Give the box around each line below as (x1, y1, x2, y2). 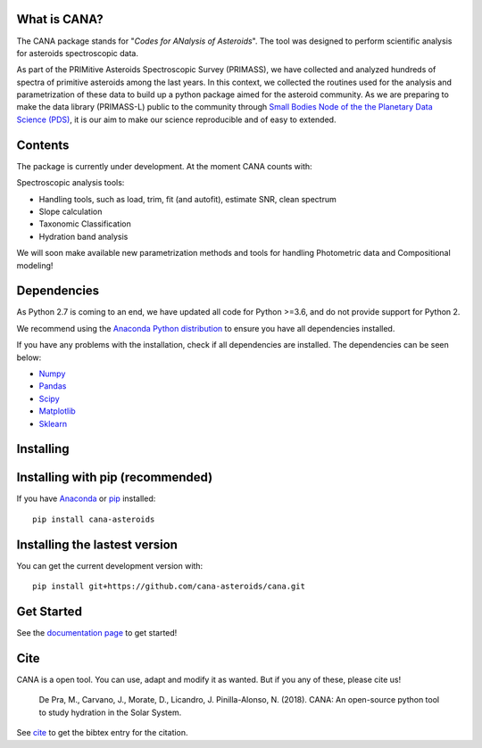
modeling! (16, 259, 54, 271)
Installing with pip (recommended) (16, 470, 213, 485)
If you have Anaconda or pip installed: (16, 493, 156, 504)
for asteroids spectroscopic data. (16, 47, 138, 58)
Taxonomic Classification (38, 218, 131, 229)
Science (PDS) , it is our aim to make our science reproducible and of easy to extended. (16, 114, 337, 125)
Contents (16, 137, 70, 152)
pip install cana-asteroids (32, 514, 155, 524)
